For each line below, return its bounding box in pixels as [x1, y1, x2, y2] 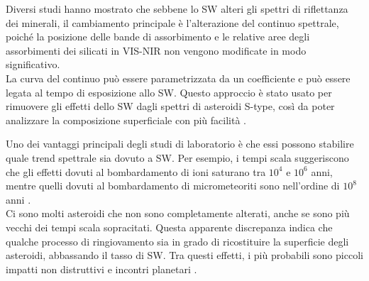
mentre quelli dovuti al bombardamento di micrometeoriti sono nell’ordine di [6, 178, 340, 193]
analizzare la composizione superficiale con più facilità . [6, 112, 246, 127]
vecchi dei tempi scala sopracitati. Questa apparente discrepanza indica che [6, 219, 333, 234]
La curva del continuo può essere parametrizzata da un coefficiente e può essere [6, 70, 351, 85]
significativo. [6, 57, 60, 72]
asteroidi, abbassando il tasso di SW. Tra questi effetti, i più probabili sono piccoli [6, 248, 363, 263]
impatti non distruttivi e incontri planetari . [6, 261, 197, 276]
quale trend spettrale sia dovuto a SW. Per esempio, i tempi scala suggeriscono [6, 150, 349, 165]
